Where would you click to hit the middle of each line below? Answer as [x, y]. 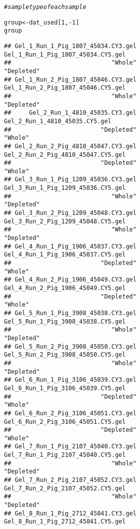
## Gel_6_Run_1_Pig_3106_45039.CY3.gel [70, 380]
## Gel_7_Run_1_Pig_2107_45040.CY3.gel [70, 447]
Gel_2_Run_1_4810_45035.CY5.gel [58, 121]
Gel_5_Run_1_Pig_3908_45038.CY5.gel [65, 321]
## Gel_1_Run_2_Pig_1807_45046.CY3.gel [70, 79]
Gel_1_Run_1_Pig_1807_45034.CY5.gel [65, 54]
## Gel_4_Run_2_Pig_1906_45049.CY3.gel [70, 280]
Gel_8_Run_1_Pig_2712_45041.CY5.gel [65, 522]
